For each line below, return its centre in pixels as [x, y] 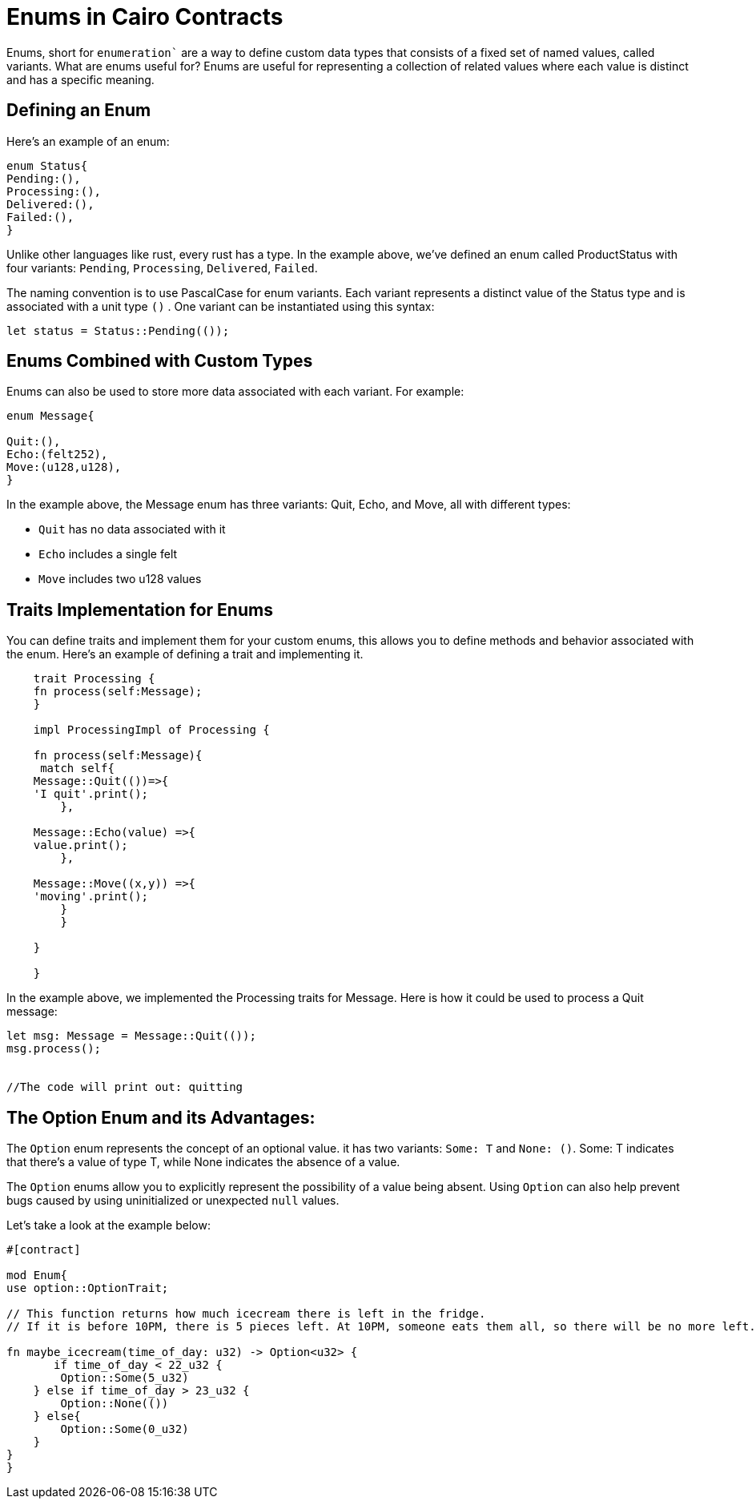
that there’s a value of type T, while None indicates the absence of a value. [203, 1162]
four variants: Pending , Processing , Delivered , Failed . [162, 268]
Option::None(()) [115, 1404]
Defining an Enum [79, 111]
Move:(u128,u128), [64, 467]
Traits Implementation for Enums [140, 610]
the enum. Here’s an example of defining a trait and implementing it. [185, 654]
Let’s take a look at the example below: [109, 1225]
